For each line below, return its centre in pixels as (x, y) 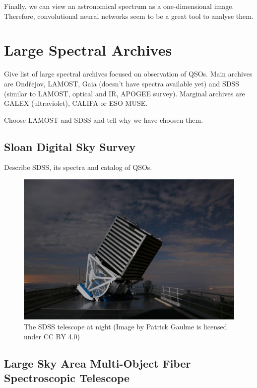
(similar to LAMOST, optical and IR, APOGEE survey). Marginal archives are (125, 93)
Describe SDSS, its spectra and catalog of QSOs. (78, 167)
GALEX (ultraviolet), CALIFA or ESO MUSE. (76, 103)
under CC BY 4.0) (52, 336)
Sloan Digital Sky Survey (70, 146)
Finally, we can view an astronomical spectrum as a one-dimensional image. (119, 6)
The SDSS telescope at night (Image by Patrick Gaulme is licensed (126, 327)
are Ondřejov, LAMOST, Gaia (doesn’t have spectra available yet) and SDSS (122, 83)
